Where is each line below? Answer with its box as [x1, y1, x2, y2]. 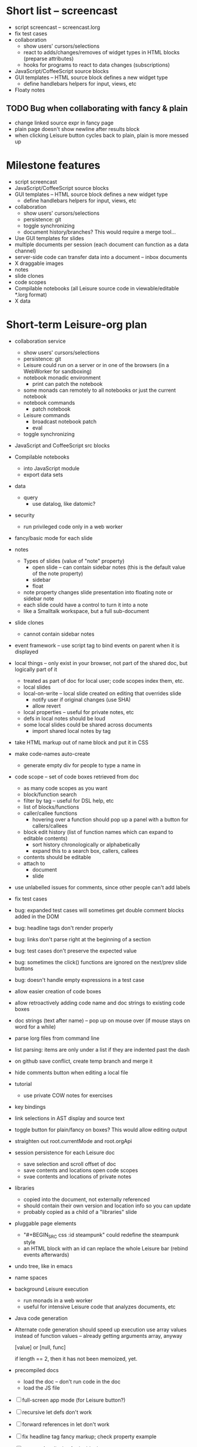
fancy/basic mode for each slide [14, 534, 93, 541]
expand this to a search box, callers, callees [32, 847, 139, 854]
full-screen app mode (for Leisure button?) [22, 1397, 126, 1404]
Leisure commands [23, 411, 70, 418]
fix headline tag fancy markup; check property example [22, 1433, 157, 1441]
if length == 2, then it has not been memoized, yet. [14, 1356, 138, 1363]
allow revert [32, 702, 61, 709]
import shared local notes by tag [32, 727, 111, 734]
